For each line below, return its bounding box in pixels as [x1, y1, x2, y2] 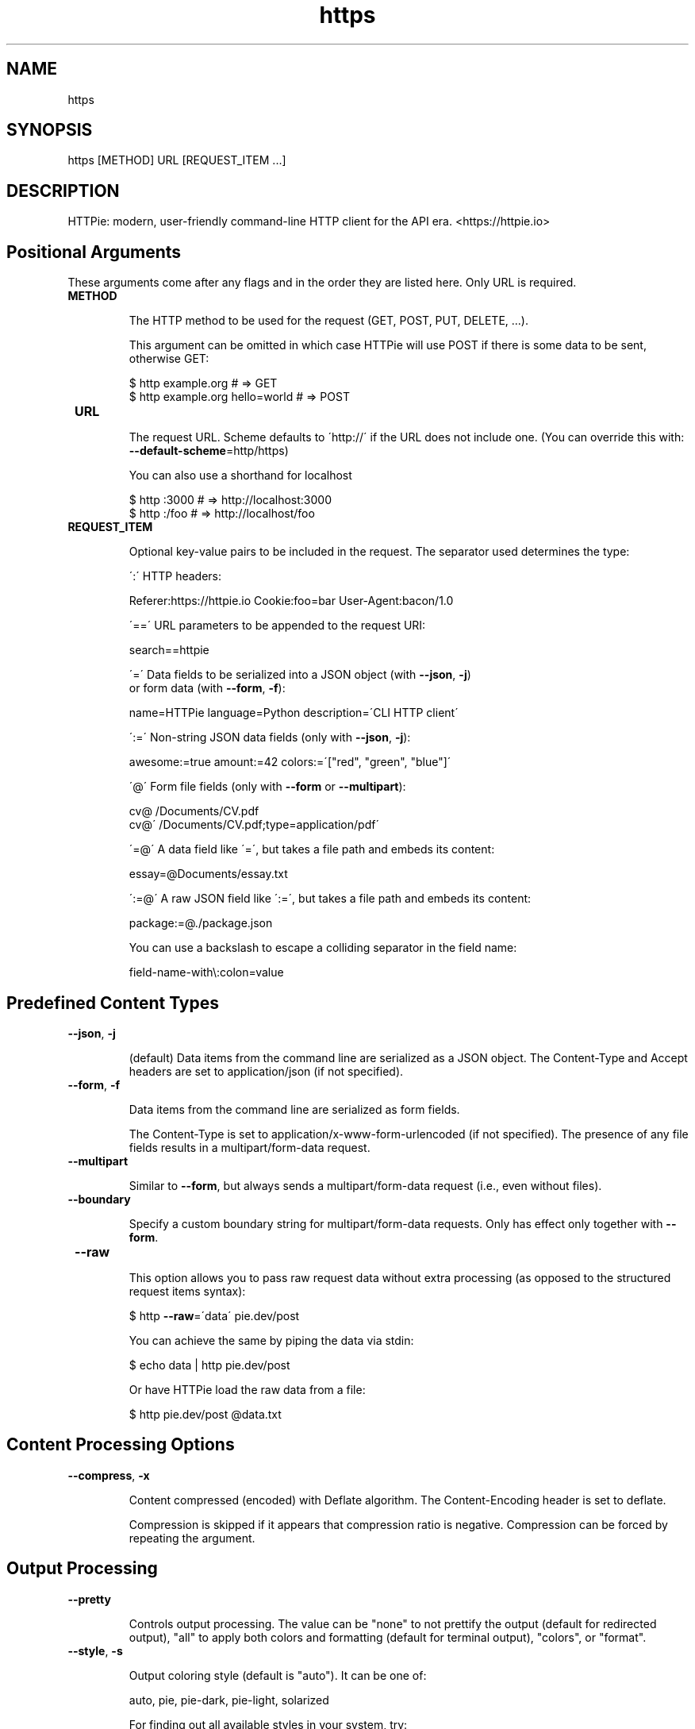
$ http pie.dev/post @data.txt [129, 1407, 282, 1421]
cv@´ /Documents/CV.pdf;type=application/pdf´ [129, 818, 379, 832]
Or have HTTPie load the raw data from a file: [129, 1382, 366, 1396]
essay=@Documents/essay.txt [129, 867, 288, 881]
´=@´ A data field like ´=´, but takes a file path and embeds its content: [129, 842, 495, 857]
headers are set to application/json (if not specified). [129, 1064, 404, 1078]
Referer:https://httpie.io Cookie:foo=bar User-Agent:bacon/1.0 [129, 594, 454, 608]
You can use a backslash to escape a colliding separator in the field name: [129, 941, 517, 955]
